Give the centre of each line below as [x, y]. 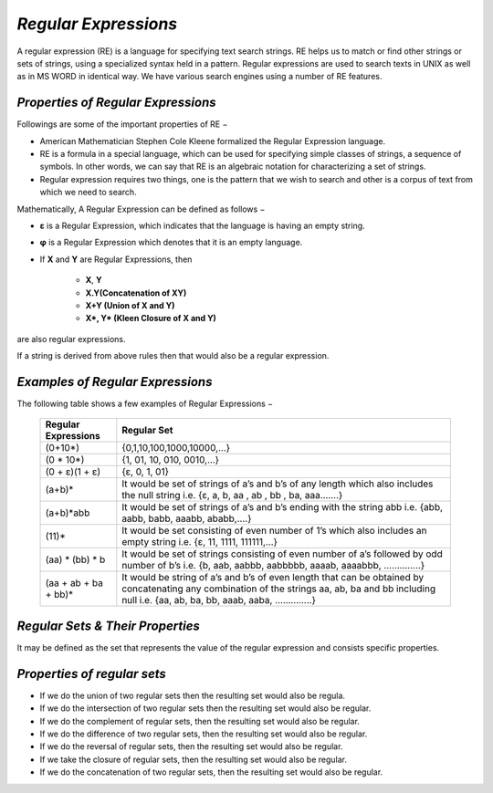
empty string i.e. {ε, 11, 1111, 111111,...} [200, 542]
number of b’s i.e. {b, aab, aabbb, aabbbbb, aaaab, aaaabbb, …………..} [273, 566]
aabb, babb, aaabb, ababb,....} [187, 518]
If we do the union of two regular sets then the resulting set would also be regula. [193, 695]
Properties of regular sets [91, 674]
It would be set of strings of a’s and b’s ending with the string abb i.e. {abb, [282, 507]
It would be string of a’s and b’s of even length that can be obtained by [273, 578]
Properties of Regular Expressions [116, 103]
